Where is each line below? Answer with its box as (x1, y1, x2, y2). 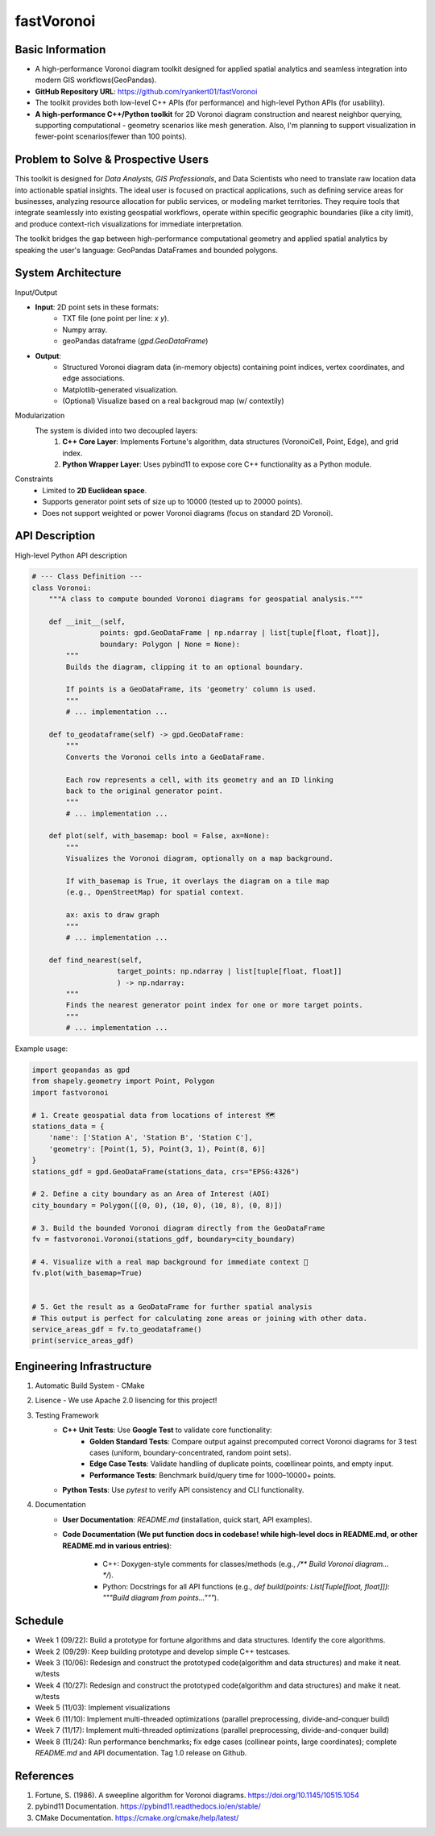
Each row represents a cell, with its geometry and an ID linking (65, 775, 334, 784)
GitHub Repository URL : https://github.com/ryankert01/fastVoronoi (35, 86, 258, 96)
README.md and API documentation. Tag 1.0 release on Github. (35, 1748, 247, 1758)
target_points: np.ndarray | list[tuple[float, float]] (117, 967, 342, 976)
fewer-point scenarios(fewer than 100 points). (35, 131, 187, 141)
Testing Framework (35, 1410, 100, 1420)
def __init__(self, (48, 617, 126, 626)
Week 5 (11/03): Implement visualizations (35, 1703, 171, 1713)
